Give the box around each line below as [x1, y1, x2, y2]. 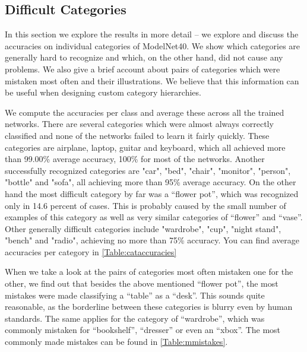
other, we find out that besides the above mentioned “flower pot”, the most [5, 277, 278, 290]
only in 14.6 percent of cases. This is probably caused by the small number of [5, 199, 286, 211]
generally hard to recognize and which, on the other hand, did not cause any [5, 51, 283, 64]
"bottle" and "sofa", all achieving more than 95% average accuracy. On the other [5, 176, 296, 188]
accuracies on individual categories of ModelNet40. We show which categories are [5, 39, 300, 52]
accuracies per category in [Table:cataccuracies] [5, 245, 177, 258]
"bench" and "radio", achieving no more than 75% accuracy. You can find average [5, 234, 299, 246]
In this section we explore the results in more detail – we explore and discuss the [5, 28, 299, 40]
